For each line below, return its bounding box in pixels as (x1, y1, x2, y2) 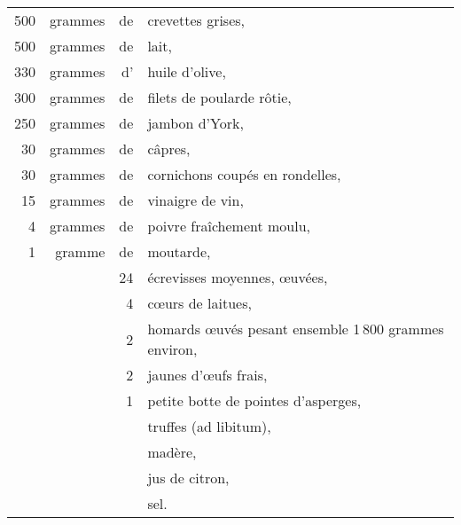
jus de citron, (147, 467, 230, 488)
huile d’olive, (147, 61, 226, 82)
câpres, (147, 138, 191, 159)
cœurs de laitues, (147, 293, 252, 313)
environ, (147, 339, 198, 359)
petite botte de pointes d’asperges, (147, 390, 362, 411)
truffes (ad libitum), (147, 416, 271, 436)
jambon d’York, (147, 113, 244, 133)
